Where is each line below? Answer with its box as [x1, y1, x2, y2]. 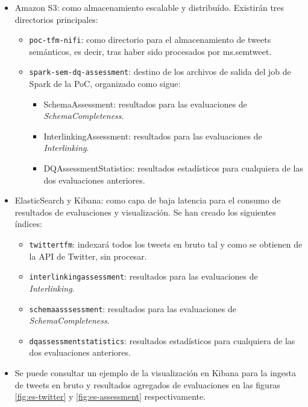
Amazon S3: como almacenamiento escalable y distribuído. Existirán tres [14, 1, 284, 13]
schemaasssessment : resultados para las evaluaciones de [29, 302, 236, 315]
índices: [14, 217, 42, 230]
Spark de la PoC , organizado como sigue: [29, 77, 181, 90]
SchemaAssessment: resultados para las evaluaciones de [43, 97, 247, 110]
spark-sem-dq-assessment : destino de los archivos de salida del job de [29, 65, 291, 78]
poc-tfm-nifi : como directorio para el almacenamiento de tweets [29, 33, 271, 46]
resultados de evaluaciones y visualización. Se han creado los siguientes [14, 205, 276, 218]
